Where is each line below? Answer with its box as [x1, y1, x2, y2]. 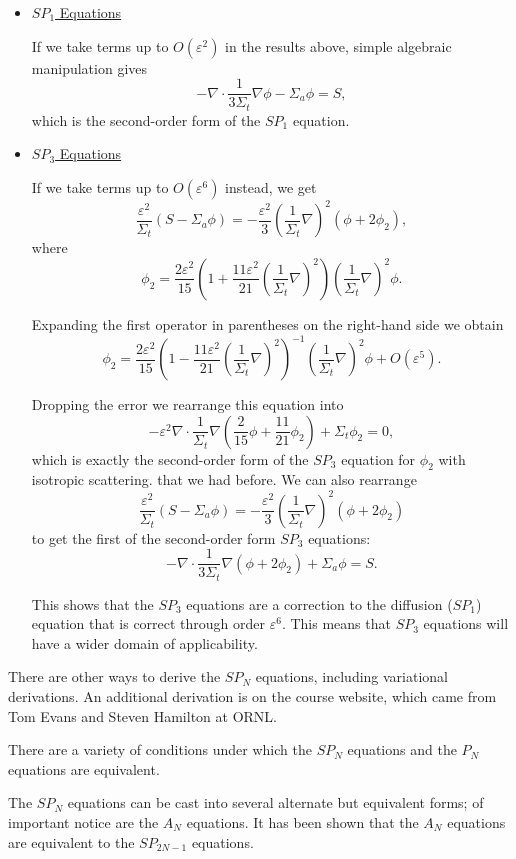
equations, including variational [255, 666, 448, 687]
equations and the [347, 739, 457, 760]
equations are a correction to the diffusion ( [186, 593, 453, 614]
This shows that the [31, 593, 154, 614]
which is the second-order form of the [31, 109, 261, 130]
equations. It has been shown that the [186, 812, 419, 833]
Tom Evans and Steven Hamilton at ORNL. [8, 705, 277, 726]
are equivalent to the [8, 831, 135, 852]
